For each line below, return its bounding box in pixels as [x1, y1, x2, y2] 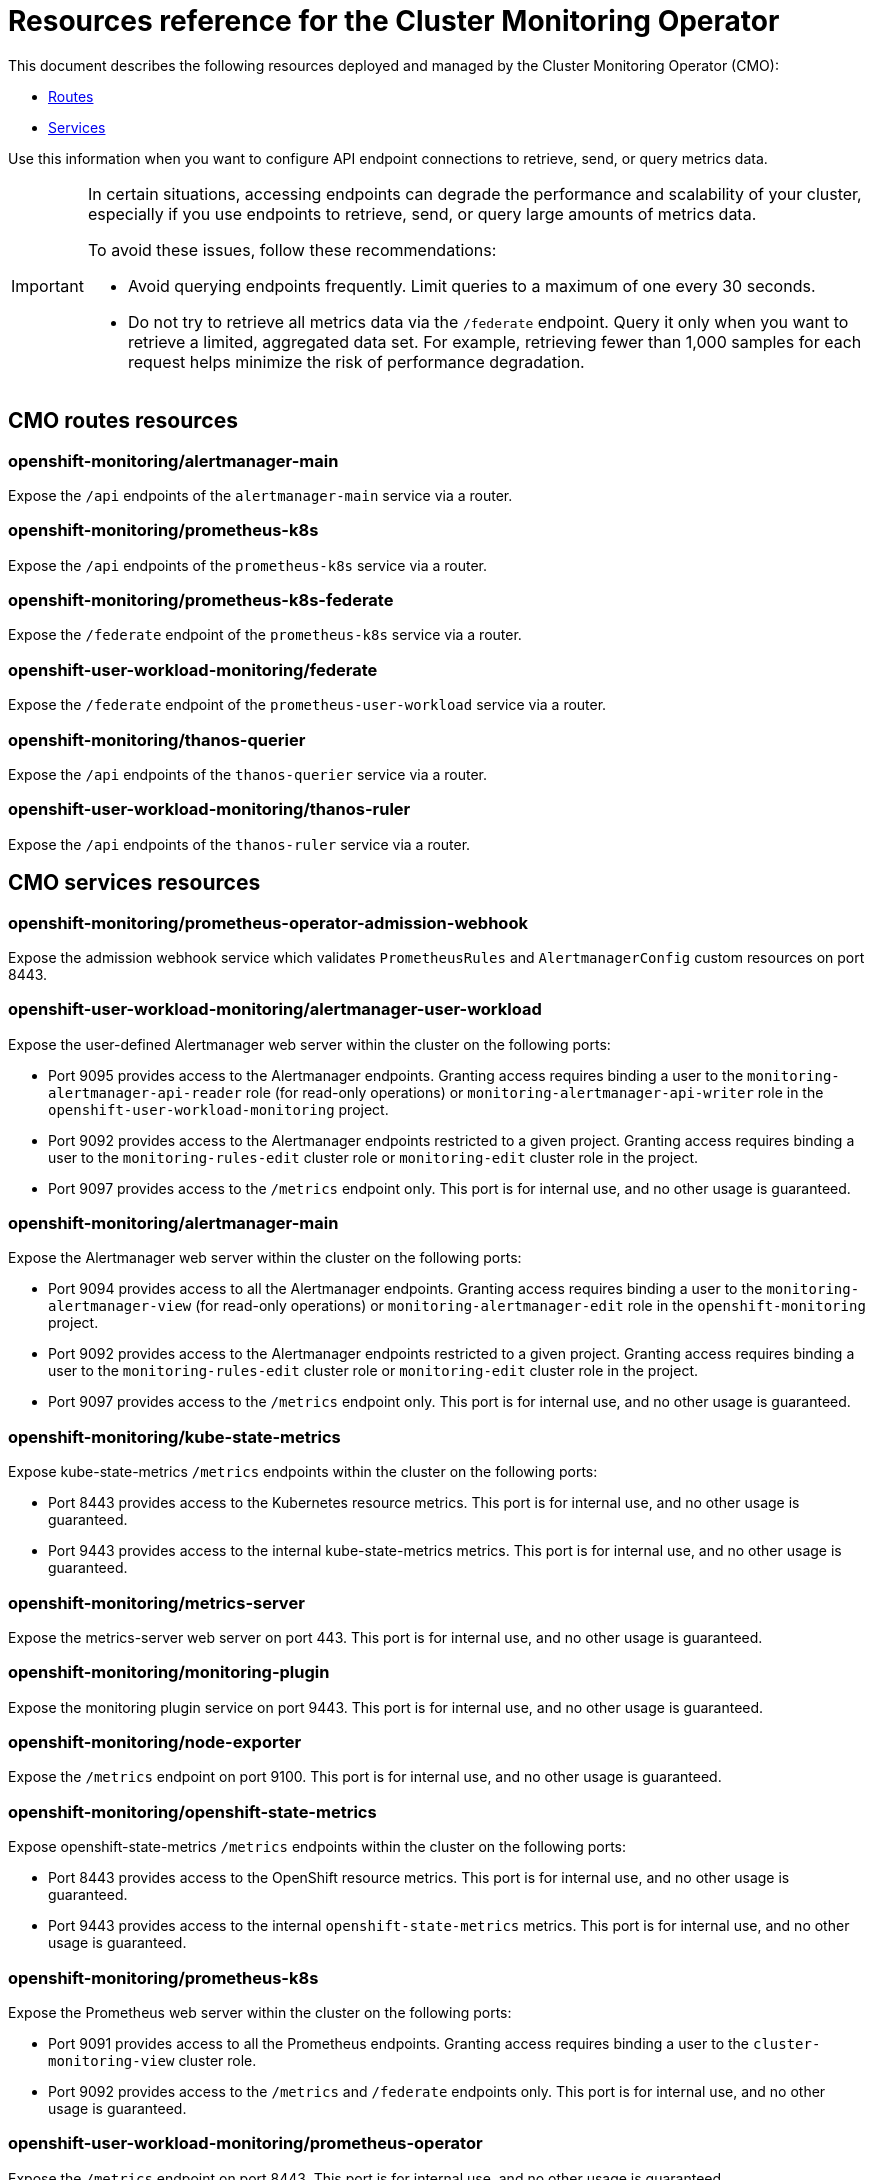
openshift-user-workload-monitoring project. [48, 1100, 389, 1118]
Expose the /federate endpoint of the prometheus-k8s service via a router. [8, 626, 522, 644]
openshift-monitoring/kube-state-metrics [8, 1426, 341, 1447]
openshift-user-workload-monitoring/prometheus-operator [8, 2133, 483, 2154]
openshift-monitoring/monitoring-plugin [8, 1662, 330, 1683]
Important [11, 275, 84, 296]
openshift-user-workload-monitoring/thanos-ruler [8, 799, 411, 820]
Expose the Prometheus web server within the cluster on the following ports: [8, 2003, 512, 2021]
